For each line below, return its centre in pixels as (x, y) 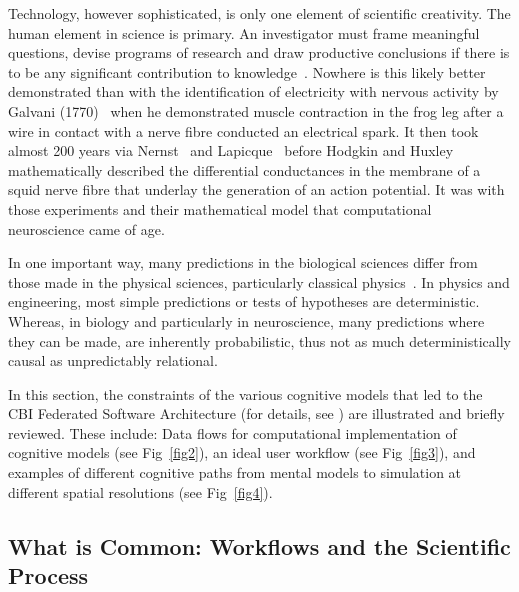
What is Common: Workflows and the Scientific (259, 545)
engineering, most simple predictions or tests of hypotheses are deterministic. (244, 301)
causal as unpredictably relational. (113, 360)
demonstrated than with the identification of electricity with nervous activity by (253, 91)
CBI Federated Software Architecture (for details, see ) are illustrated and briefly (256, 413)
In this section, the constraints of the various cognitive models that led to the (245, 393)
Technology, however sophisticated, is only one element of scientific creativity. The (259, 13)
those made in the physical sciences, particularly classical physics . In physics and (259, 281)
